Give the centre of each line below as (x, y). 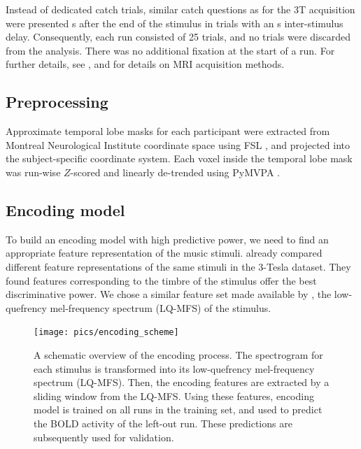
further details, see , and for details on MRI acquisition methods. (145, 64)
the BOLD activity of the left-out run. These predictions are (163, 423)
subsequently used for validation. (104, 437)
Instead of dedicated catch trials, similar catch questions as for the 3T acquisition (180, 9)
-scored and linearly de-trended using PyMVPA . (175, 172)
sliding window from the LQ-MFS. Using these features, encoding (174, 395)
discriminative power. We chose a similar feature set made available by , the (169, 294)
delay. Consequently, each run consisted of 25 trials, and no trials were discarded (178, 37)
